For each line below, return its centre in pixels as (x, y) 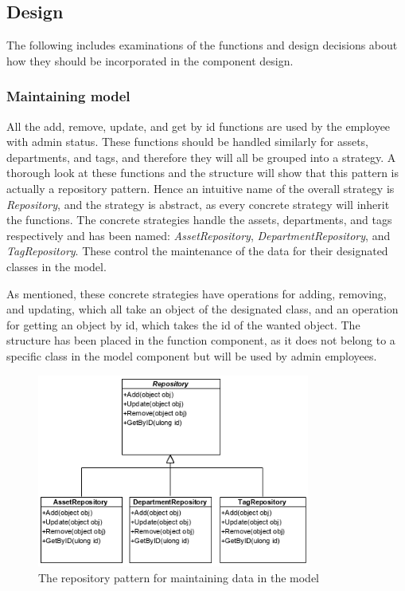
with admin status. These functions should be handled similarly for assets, (188, 142)
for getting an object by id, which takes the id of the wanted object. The (183, 324)
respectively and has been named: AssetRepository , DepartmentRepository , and (199, 235)
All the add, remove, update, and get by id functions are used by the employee (199, 126)
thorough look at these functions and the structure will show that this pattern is (202, 173)
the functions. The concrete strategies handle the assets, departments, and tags (199, 220)
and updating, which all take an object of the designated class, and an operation (202, 309)
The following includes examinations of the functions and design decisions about (202, 45)
